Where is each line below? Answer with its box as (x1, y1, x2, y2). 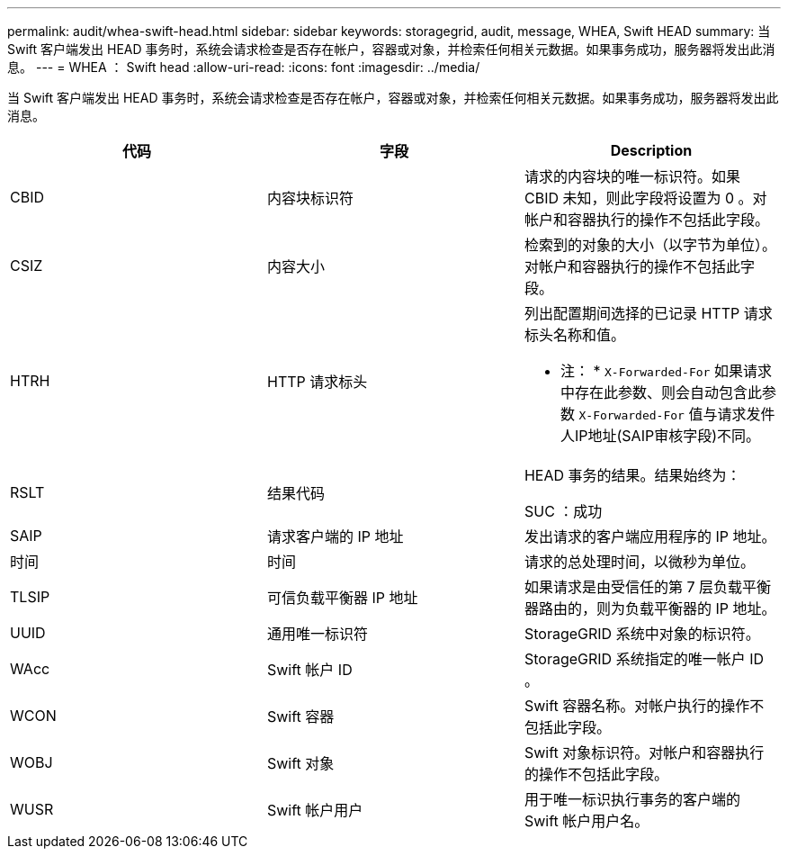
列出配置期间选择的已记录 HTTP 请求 (524, 304, 773, 322)
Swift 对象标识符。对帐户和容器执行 (524, 743, 765, 761)
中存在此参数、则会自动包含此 (560, 383, 762, 401)
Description (610, 141, 693, 159)
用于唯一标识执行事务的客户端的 (524, 790, 740, 808)
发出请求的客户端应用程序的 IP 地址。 (524, 527, 776, 545)
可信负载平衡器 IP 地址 (266, 589, 418, 607)
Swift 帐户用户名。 (524, 812, 649, 830)
